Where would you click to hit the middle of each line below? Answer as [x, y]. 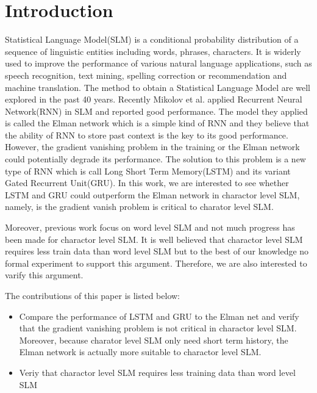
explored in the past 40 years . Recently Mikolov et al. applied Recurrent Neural [154, 99]
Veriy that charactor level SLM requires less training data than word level [157, 372]
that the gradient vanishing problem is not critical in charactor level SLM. [158, 328]
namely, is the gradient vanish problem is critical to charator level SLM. [139, 207]
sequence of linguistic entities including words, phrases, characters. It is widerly [153, 51]
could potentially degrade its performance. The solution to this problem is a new [155, 159]
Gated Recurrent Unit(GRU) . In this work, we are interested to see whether [147, 183]
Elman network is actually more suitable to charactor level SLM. [140, 352]
